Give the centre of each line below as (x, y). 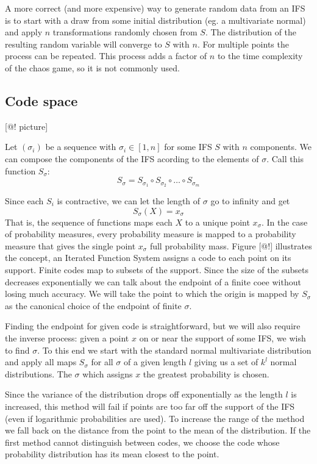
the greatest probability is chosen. (206, 373)
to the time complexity (260, 56)
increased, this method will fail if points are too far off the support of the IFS (150, 406)
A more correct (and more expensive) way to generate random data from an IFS (155, 8)
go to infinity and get (250, 201)
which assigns (108, 373)
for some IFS (188, 147)
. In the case (285, 222)
